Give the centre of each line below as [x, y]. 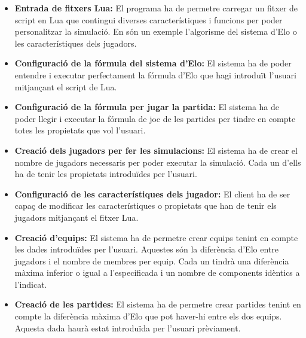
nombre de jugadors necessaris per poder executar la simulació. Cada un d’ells [158, 162]
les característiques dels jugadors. [76, 43]
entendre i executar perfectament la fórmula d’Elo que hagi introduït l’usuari [155, 74]
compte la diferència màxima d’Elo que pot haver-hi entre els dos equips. [148, 316]
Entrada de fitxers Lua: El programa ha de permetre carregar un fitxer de [156, 8]
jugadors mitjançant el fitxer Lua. [76, 217]
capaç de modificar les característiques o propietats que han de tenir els [146, 205]
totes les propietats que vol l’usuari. [80, 130]
